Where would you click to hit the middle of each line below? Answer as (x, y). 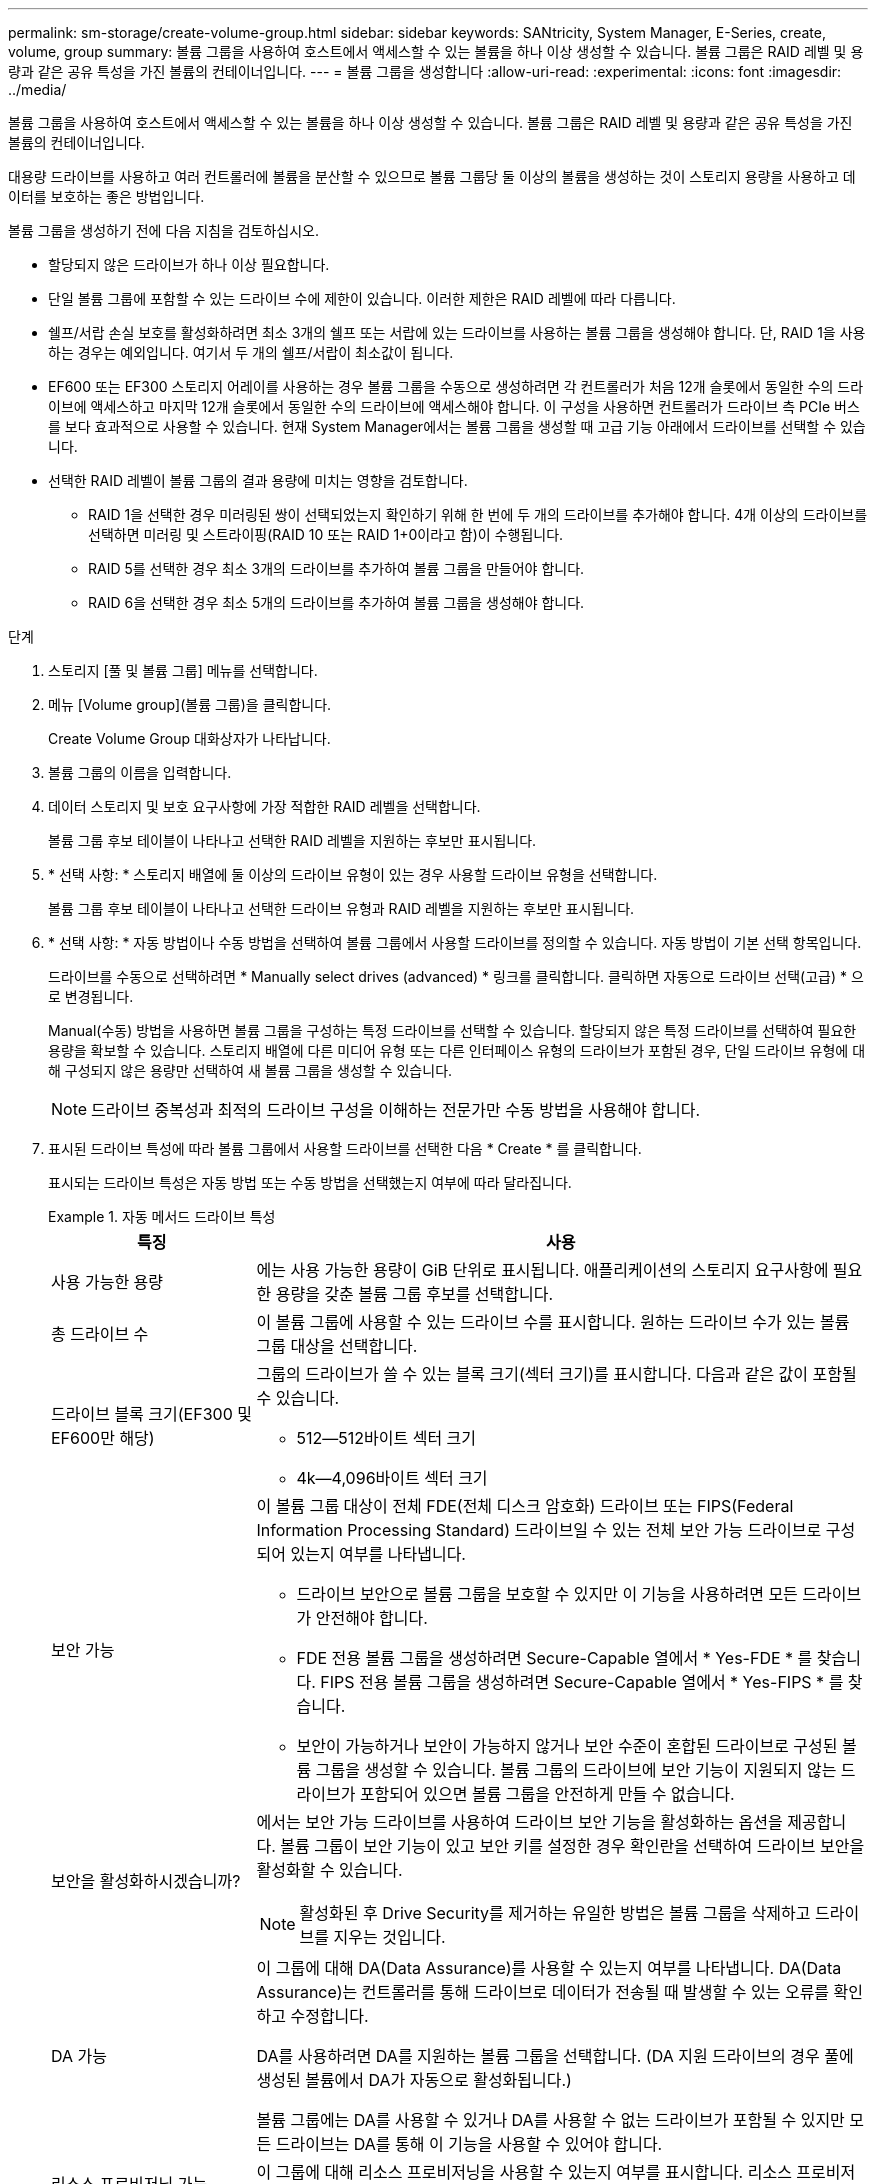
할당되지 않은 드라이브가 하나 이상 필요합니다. (189, 264)
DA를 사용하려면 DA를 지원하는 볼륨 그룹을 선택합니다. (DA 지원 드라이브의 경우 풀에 (555, 2056)
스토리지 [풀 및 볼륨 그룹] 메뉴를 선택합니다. (183, 670)
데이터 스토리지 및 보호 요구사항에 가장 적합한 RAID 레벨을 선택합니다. (264, 806)
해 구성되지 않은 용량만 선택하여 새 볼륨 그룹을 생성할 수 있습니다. (250, 1070)
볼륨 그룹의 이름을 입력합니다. (140, 772)
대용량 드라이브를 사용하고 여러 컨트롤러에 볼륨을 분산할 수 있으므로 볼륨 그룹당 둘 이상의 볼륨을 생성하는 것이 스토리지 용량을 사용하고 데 (432, 176)
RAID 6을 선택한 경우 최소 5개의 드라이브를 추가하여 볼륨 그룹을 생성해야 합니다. (336, 602)
